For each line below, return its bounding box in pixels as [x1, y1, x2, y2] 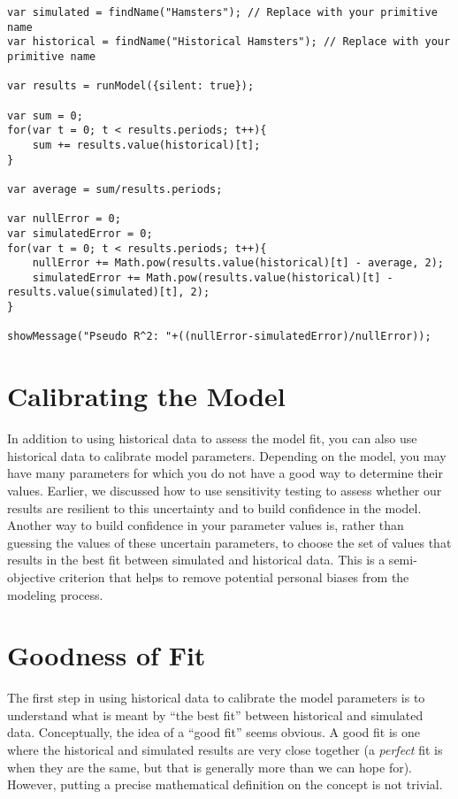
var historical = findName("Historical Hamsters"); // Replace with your [7, 35, 451, 49]
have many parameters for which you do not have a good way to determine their [7, 464, 443, 482]
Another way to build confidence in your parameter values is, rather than [7, 516, 404, 534]
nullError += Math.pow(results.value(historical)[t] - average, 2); [32, 257, 444, 270]
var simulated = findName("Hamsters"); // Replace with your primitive [7, 6, 438, 19]
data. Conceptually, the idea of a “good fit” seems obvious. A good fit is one [7, 723, 420, 741]
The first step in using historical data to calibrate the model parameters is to [7, 688, 425, 707]
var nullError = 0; [7, 212, 121, 226]
